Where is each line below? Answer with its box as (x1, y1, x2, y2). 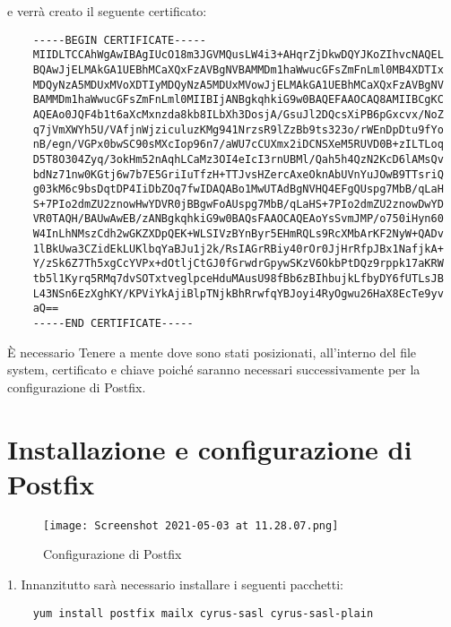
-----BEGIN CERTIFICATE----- (32, 33, 206, 47)
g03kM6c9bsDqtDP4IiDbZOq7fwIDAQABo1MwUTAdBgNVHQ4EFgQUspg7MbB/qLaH (32, 183, 444, 196)
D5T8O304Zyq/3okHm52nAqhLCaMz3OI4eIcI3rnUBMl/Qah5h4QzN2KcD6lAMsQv (32, 152, 444, 166)
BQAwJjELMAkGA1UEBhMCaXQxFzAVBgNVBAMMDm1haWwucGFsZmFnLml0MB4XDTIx (32, 63, 444, 76)
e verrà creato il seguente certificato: (7, 2, 207, 20)
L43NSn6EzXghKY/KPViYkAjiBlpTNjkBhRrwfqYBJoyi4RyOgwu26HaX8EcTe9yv (32, 287, 444, 300)
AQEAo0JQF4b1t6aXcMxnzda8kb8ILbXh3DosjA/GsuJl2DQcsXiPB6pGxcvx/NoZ (32, 107, 444, 121)
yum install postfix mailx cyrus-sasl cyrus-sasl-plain (32, 606, 374, 620)
